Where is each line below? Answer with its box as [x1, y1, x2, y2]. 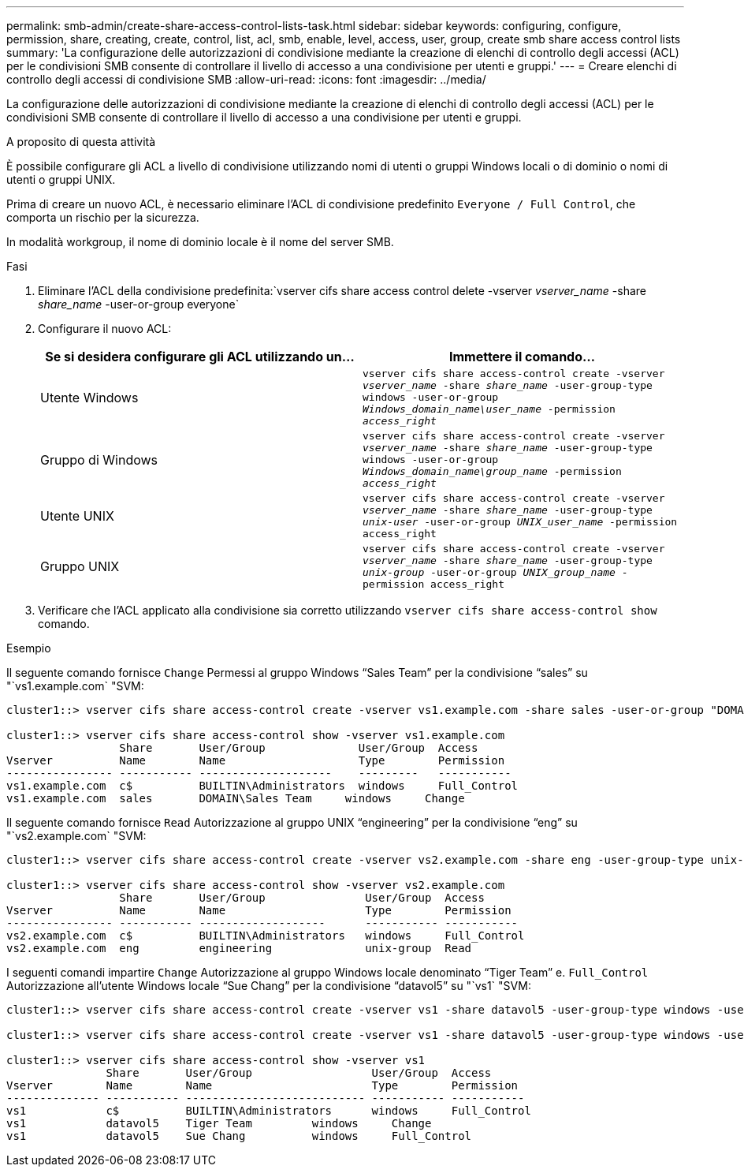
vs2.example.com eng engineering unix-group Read [6, 942, 472, 954]
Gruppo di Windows [40, 451, 158, 468]
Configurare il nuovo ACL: [38, 322, 172, 335]
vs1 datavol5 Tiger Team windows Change [6, 1117, 432, 1130]
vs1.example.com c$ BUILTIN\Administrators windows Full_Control [6, 779, 519, 792]
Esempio [6, 641, 51, 655]
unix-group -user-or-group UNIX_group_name [363, 566, 616, 578]
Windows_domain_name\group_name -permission [363, 465, 622, 477]
